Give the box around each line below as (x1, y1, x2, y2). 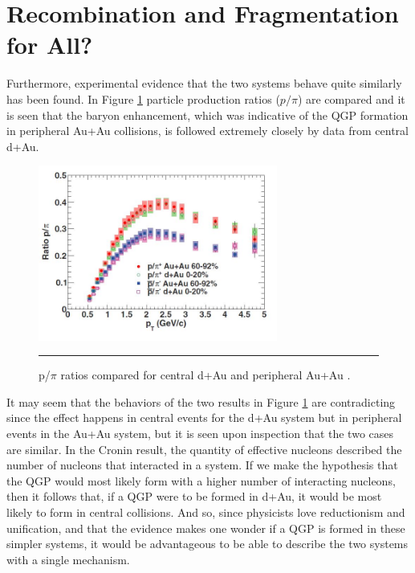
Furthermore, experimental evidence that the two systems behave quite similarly (6, 75, 402, 92)
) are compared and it (297, 90, 405, 107)
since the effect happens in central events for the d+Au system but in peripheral (6, 409, 402, 426)
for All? (6, 28, 93, 61)
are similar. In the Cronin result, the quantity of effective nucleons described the (6, 440, 402, 457)
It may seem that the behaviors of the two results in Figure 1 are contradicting (6, 393, 396, 410)
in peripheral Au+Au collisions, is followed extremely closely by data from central (6, 122, 409, 139)
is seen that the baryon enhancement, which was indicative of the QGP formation (6, 106, 409, 123)
